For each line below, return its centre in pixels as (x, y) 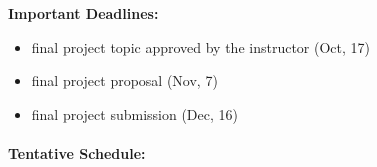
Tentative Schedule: (77, 152)
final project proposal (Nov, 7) (124, 80)
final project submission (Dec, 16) (134, 113)
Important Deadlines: (83, 13)
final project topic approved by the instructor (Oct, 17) (201, 46)
